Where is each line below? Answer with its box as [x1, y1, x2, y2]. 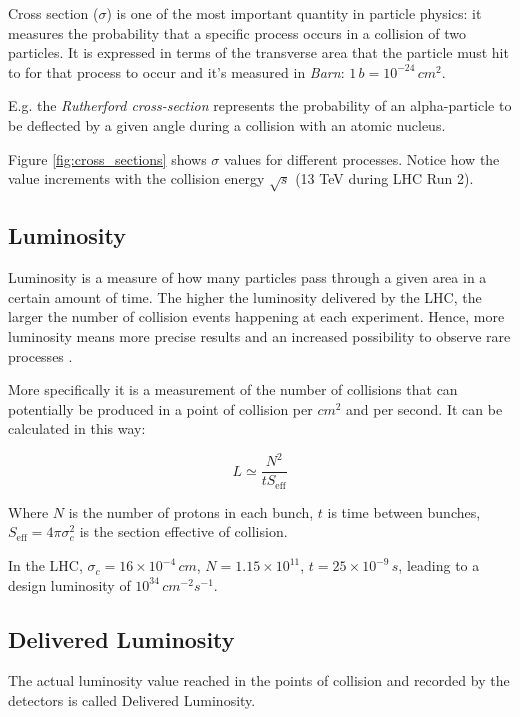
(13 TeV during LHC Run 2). [295, 168, 474, 189]
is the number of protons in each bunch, [68, 501, 314, 522]
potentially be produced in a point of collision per [8, 398, 313, 419]
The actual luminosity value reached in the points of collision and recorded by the [8, 670, 510, 691]
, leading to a [398, 555, 480, 576]
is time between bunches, [327, 501, 481, 522]
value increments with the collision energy [8, 168, 265, 189]
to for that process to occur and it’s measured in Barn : [8, 61, 345, 82]
